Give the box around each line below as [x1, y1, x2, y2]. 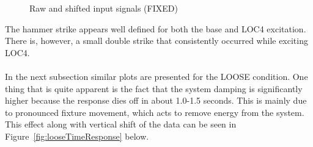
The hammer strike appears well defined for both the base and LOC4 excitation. [5, 22, 306, 35]
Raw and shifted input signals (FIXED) [29, 2, 178, 14]
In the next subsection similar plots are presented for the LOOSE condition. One [5, 70, 308, 82]
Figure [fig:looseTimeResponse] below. [5, 129, 149, 142]
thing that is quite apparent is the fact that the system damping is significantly [5, 82, 303, 95]
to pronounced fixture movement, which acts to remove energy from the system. [5, 106, 304, 118]
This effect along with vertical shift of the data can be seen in [5, 118, 237, 131]
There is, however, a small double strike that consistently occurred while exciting [5, 34, 308, 47]
